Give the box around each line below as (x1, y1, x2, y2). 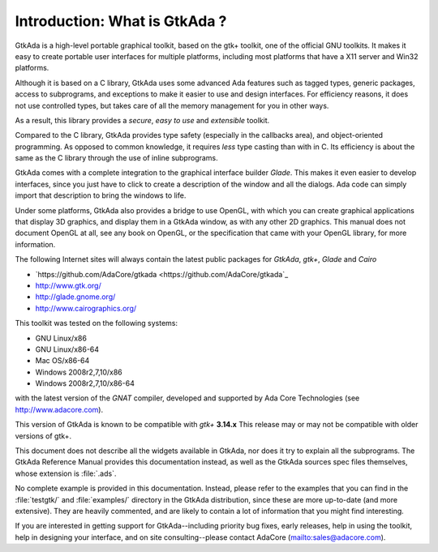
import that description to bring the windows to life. (15, 190, 187, 200)
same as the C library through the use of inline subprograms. (15, 153, 218, 163)
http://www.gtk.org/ (35, 280, 101, 290)
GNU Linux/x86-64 (35, 344, 100, 354)
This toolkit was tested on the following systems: (15, 319, 178, 328)
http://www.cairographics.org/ (35, 303, 137, 313)
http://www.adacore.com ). (15, 404, 104, 414)
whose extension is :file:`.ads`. (15, 469, 117, 478)
